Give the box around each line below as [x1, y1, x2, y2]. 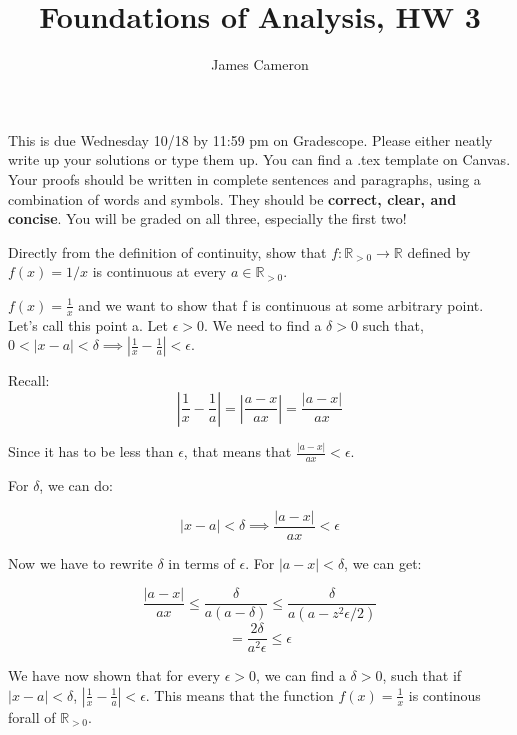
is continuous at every [92, 261, 227, 282]
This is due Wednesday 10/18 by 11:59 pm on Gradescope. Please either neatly [8, 129, 493, 150]
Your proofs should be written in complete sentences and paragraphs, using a [8, 168, 481, 189]
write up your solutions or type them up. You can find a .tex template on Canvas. [8, 149, 511, 170]
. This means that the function [145, 684, 334, 705]
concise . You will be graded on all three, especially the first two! [8, 208, 407, 229]
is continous [408, 684, 481, 705]
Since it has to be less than [8, 441, 174, 462]
